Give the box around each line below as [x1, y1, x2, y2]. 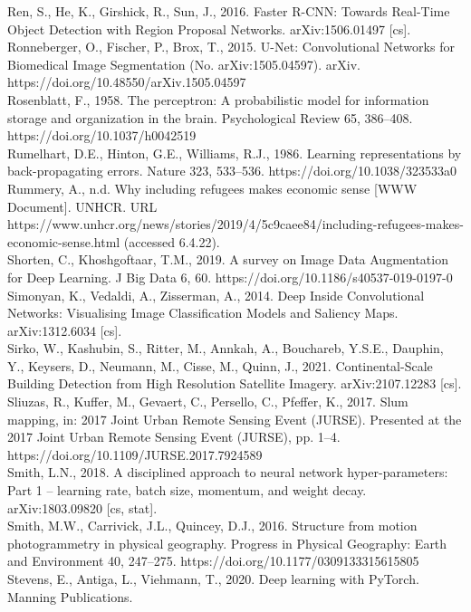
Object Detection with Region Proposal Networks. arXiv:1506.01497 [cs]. [7, 19, 411, 38]
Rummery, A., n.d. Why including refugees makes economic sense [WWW [7, 178, 418, 197]
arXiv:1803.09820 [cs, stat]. [7, 498, 158, 517]
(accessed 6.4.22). [123, 232, 220, 251]
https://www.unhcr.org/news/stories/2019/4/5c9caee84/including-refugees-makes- [7, 215, 464, 234]
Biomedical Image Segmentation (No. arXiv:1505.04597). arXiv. [7, 54, 360, 73]
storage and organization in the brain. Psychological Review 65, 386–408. [7, 108, 413, 127]
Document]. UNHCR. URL [7, 196, 158, 215]
